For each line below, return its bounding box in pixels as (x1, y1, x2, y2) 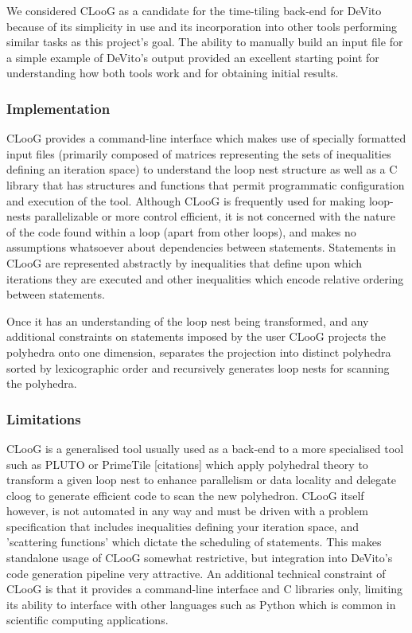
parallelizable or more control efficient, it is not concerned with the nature (34, 208, 395, 225)
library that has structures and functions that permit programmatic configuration (6, 176, 405, 193)
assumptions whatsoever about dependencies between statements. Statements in (6, 239, 396, 256)
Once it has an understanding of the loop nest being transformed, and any (6, 312, 369, 329)
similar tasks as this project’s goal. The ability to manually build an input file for (6, 33, 403, 50)
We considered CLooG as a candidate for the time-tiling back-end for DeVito (6, 2, 382, 18)
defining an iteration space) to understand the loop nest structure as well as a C (6, 161, 398, 178)
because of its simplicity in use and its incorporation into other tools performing (6, 18, 398, 34)
